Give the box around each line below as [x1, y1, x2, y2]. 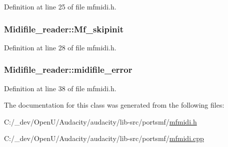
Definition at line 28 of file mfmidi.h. [4, 42, 116, 52]
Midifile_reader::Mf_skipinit [4, 22, 124, 35]
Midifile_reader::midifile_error [4, 63, 132, 76]
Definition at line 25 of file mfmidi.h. [4, 1, 116, 11]
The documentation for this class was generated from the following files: [4, 100, 224, 110]
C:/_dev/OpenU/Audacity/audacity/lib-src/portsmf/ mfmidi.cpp [4, 133, 204, 144]
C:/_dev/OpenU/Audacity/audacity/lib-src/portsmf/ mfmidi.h [4, 116, 197, 127]
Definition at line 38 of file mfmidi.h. [4, 83, 116, 93]
